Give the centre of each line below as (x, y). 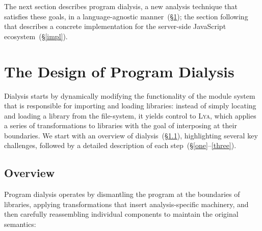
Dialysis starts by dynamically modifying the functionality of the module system (130, 95)
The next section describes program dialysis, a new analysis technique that (121, 6)
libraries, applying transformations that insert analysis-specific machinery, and (126, 204)
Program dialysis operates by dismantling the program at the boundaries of (122, 194)
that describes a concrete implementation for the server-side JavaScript (115, 26)
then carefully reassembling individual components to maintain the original (121, 214)
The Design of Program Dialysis (119, 71)
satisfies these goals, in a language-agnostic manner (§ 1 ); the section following (126, 16)
